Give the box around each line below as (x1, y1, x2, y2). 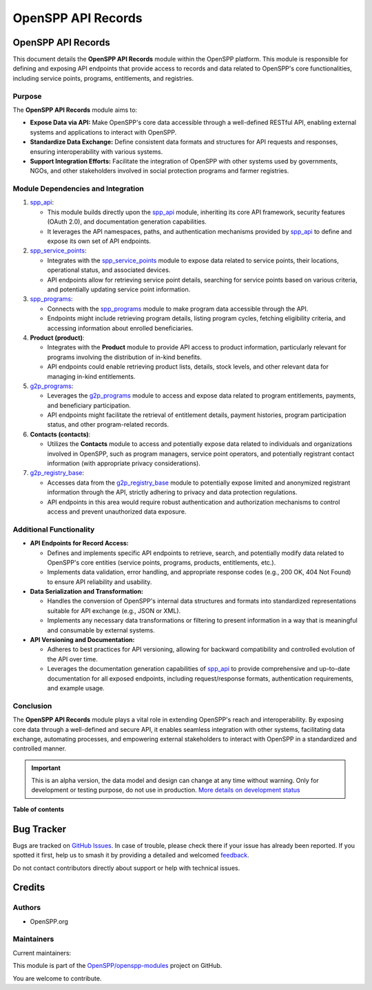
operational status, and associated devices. (47, 266, 171, 274)
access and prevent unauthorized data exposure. (47, 507, 187, 516)
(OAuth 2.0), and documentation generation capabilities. (47, 217, 207, 226)
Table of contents (12, 805, 65, 813)
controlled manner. (12, 744, 67, 753)
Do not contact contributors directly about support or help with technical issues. (12, 864, 240, 872)
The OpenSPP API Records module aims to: (12, 106, 138, 114)
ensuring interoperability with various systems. (30, 147, 163, 155)
